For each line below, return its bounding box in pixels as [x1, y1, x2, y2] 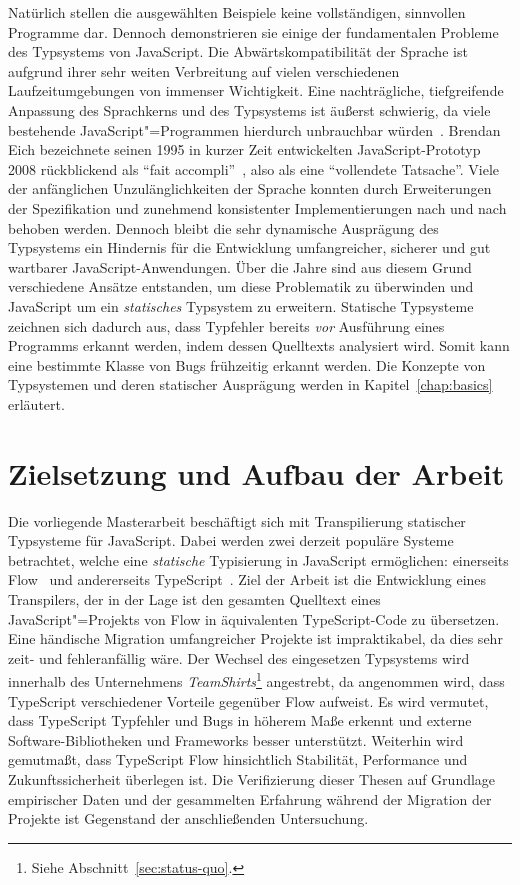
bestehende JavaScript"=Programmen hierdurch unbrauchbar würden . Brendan [8, 119, 501, 140]
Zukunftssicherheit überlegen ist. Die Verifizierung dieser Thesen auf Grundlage [8, 768, 496, 789]
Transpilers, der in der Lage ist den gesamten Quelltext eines [8, 588, 381, 609]
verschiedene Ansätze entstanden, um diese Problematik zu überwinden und [8, 276, 474, 297]
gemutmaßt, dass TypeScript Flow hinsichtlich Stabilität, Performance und [8, 749, 468, 770]
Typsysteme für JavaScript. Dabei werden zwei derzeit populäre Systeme [8, 530, 454, 551]
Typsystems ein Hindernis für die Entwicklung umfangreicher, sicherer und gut [8, 237, 491, 258]
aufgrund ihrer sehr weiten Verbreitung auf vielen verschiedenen [8, 60, 400, 81]
